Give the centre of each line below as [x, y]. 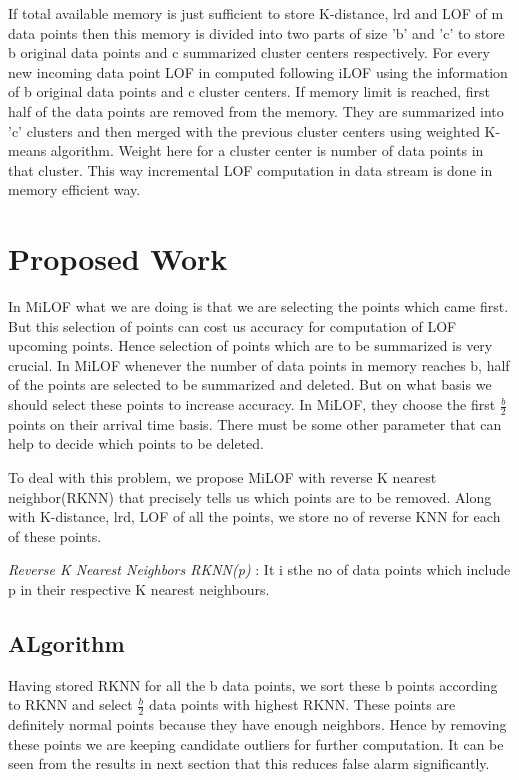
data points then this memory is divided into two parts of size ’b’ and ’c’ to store [256, 32]
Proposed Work [118, 258]
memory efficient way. [74, 189]
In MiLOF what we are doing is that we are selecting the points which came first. [258, 306]
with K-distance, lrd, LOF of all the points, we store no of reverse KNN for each [254, 516]
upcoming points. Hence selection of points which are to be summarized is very [250, 345]
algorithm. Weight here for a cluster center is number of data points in [267, 150]
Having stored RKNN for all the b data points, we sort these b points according [253, 684]
